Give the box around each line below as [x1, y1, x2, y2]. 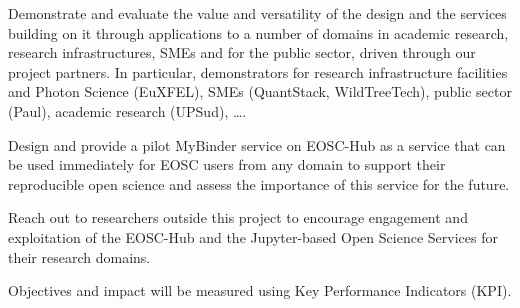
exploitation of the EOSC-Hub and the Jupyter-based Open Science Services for [8, 226, 498, 247]
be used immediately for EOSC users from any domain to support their [8, 154, 446, 175]
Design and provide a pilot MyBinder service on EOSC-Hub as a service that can [8, 134, 506, 155]
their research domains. [8, 246, 151, 267]
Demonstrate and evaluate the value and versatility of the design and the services [8, 3, 507, 23]
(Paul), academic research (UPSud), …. [8, 100, 247, 121]
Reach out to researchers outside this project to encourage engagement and [8, 207, 468, 228]
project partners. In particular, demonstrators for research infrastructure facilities [8, 61, 508, 82]
